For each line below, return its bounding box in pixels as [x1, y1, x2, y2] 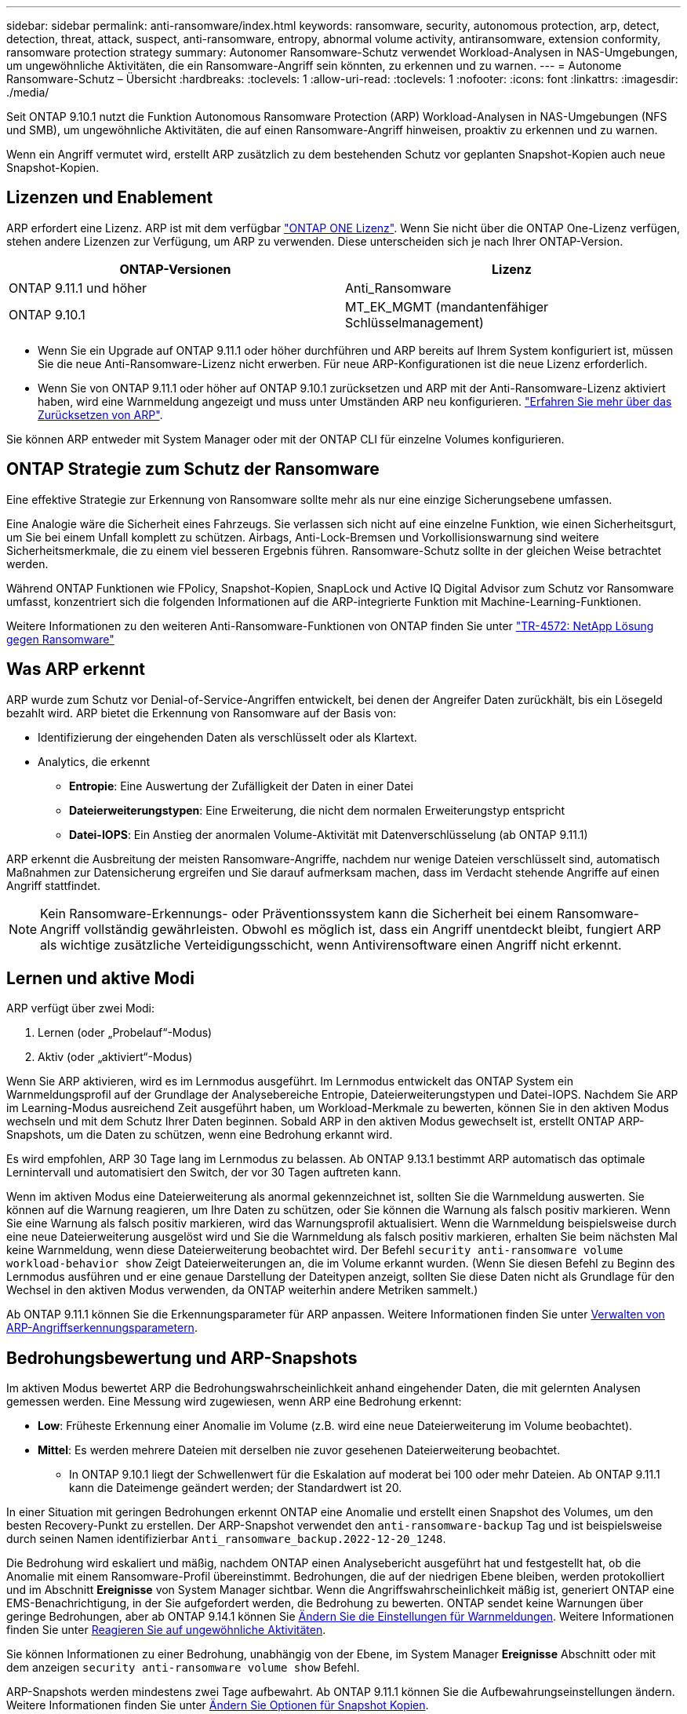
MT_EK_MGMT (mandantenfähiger [345, 298, 549, 315]
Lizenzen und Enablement [6, 188, 213, 208]
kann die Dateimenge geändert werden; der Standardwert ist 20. [69, 1481, 402, 1495]
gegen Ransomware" [6, 632, 114, 646]
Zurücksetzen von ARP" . [38, 407, 163, 421]
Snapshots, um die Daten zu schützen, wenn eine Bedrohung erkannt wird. [6, 1128, 393, 1142]
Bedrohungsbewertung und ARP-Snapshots [6, 1347, 358, 1368]
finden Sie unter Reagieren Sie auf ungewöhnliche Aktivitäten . [6, 1623, 326, 1637]
